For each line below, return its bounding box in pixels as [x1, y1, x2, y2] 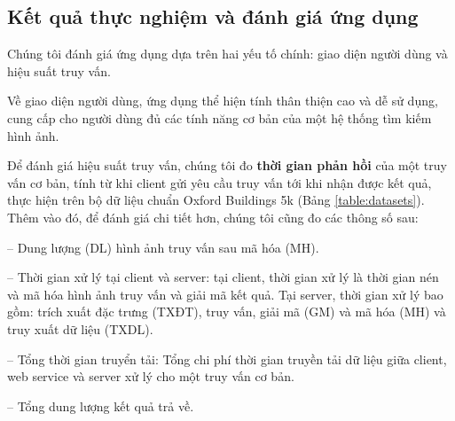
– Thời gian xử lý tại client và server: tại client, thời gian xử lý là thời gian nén [7, 268, 439, 286]
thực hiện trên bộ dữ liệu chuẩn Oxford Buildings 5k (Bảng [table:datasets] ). [7, 191, 425, 209]
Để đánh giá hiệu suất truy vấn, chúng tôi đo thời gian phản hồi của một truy [7, 156, 447, 175]
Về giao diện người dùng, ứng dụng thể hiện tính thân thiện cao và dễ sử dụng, [7, 91, 438, 110]
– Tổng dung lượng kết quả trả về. [7, 396, 194, 415]
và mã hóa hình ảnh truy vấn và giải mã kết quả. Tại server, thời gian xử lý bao [7, 285, 443, 303]
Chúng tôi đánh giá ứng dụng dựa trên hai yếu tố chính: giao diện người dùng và [7, 44, 448, 63]
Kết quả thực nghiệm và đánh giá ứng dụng [7, 3, 419, 30]
